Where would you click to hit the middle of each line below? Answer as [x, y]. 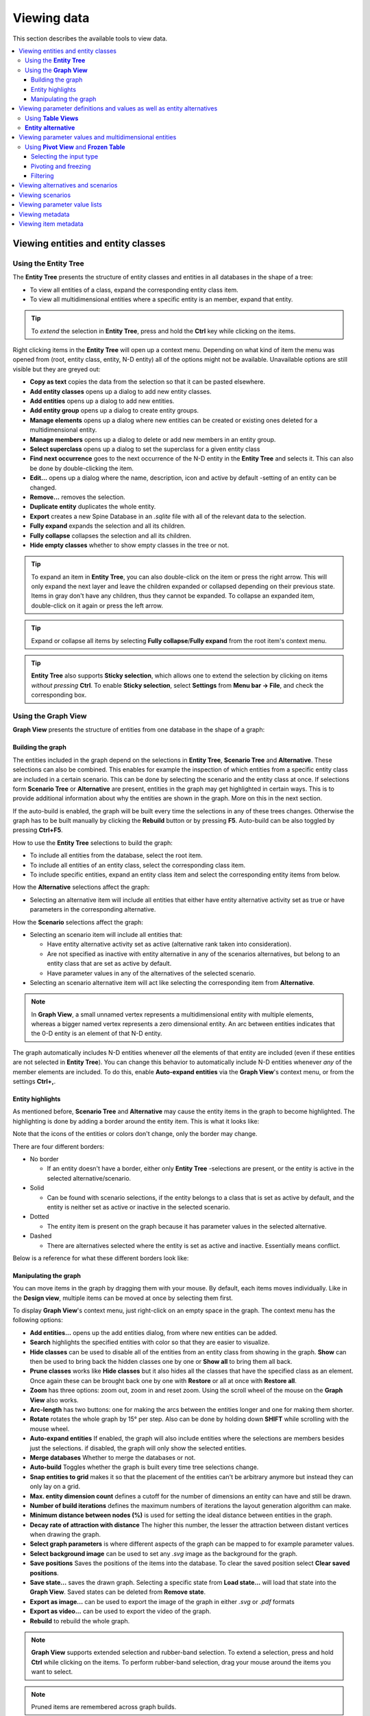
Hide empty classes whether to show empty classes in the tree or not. [129, 545]
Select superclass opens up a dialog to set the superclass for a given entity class [145, 449]
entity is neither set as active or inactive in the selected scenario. [139, 1207]
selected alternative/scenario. [89, 1178]
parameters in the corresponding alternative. [93, 909]
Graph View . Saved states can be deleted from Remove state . [118, 1592]
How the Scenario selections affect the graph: [78, 922]
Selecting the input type [65, 156]
